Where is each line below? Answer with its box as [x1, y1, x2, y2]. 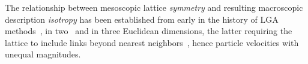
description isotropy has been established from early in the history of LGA [5, 13, 279, 25]
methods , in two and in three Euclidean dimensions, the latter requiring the [5, 25, 292, 37]
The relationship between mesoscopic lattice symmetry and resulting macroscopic [5, 1, 303, 13]
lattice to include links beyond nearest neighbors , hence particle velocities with [5, 36, 299, 48]
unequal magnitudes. [5, 48, 81, 60]
